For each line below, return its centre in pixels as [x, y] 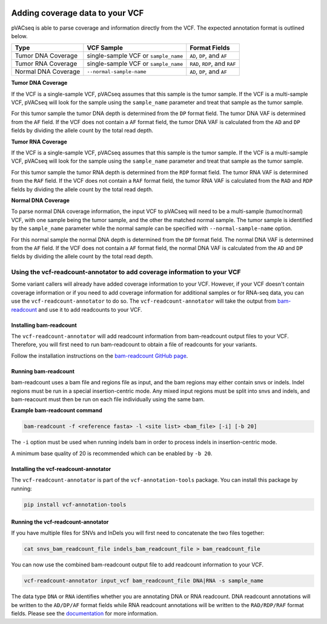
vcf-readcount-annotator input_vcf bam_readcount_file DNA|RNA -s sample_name [144, 581]
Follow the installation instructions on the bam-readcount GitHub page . [100, 356]
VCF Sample [105, 48]
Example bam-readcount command [57, 410]
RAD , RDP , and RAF [213, 64]
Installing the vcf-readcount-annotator [61, 468]
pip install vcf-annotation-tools [75, 504]
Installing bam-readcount [44, 325]
